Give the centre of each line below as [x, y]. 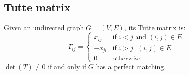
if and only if [67, 67]
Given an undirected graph [44, 27]
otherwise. [128, 59]
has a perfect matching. [131, 67]
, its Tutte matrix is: [155, 27]
